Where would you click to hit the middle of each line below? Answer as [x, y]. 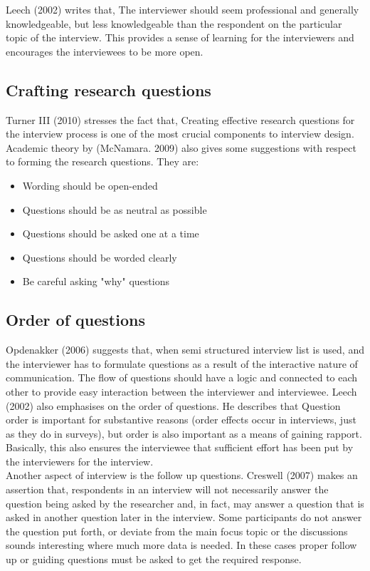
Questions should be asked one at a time [111, 233]
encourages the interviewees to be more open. [105, 51]
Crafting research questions [109, 89]
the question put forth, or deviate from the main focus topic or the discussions [177, 531]
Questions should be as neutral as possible [115, 209]
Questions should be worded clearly [100, 257]
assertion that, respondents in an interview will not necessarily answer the [167, 489]
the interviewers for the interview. [80, 461]
